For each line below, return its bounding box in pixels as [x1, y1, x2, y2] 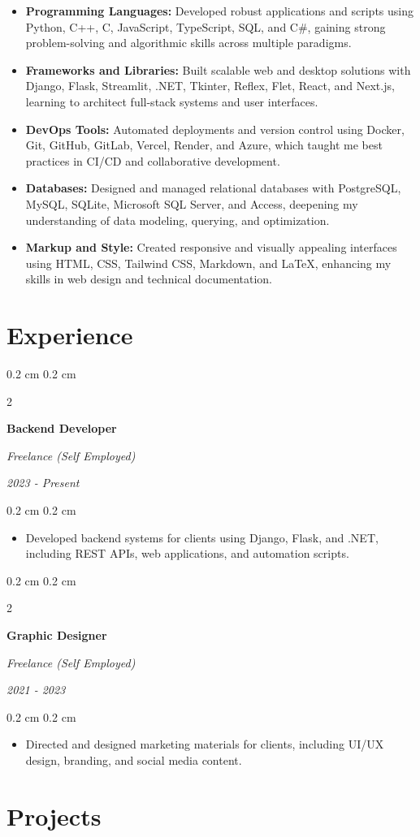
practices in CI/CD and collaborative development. [25, 152, 280, 169]
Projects [6, 799, 102, 832]
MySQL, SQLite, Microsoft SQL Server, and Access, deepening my [25, 195, 358, 212]
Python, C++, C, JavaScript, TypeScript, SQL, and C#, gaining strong [25, 18, 386, 35]
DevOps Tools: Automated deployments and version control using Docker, [25, 120, 405, 137]
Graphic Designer [6, 626, 107, 643]
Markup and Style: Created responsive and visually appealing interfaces [25, 239, 397, 256]
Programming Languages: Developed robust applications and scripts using [25, 2, 414, 19]
